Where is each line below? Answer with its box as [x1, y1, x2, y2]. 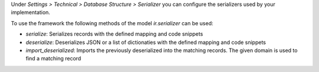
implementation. [11, 9, 50, 16]
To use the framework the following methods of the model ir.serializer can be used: [11, 19, 214, 26]
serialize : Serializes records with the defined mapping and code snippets [25, 30, 203, 37]
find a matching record [25, 55, 82, 62]
